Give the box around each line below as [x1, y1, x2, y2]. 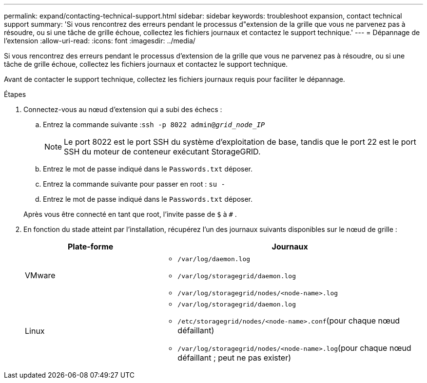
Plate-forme [68, 242, 114, 251]
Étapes [4, 90, 26, 98]
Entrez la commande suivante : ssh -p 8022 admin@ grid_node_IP [43, 120, 265, 129]
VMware [25, 270, 56, 280]
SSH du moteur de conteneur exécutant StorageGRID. [64, 147, 261, 156]
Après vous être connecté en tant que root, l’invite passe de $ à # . [23, 210, 237, 218]
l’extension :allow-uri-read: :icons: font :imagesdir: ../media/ [4, 37, 195, 45]
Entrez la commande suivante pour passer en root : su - [43, 180, 225, 188]
